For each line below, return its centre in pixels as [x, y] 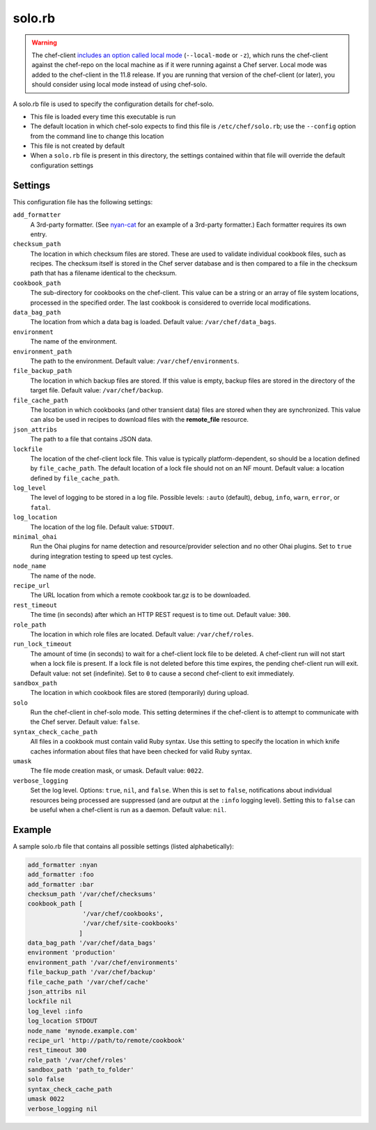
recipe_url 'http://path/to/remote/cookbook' [107, 1040]
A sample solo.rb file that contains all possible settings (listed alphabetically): [124, 846]
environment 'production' [72, 953]
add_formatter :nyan [62, 865]
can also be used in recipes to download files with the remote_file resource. [140, 420]
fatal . [41, 507]
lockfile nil [50, 1001]
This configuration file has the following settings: [83, 201]
